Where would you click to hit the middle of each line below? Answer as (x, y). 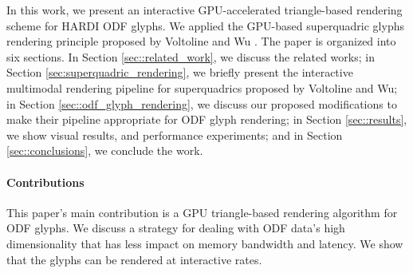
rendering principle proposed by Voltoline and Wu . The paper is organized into (201, 41)
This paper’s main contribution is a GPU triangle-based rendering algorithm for (202, 212)
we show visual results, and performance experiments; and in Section (175, 135)
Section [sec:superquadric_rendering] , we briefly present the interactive (180, 72)
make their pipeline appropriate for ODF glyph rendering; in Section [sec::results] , (207, 119)
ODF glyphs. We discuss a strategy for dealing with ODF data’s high (176, 228)
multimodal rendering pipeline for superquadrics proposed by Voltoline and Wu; (202, 87)
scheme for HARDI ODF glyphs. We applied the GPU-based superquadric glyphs (205, 25)
